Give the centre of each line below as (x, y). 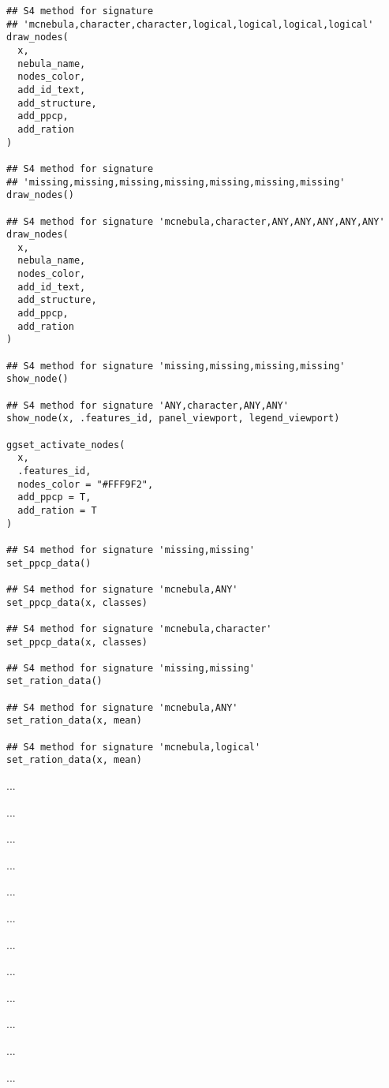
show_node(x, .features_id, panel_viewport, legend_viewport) (173, 419)
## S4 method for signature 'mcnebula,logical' (134, 747)
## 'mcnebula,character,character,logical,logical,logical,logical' (190, 24)
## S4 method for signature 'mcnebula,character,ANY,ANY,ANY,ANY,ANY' (196, 221)
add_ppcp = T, (54, 497)
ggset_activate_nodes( (66, 445)
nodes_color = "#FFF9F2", (86, 484)
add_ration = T (57, 510)
